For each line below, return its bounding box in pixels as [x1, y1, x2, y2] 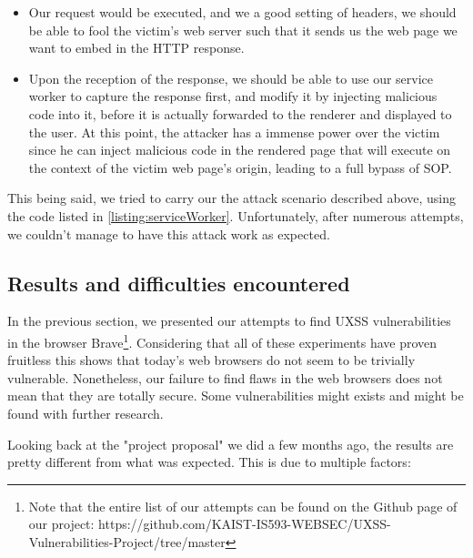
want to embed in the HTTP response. [28, 38, 245, 57]
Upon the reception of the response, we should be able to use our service [28, 68, 434, 87]
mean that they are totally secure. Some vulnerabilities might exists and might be [7, 386, 464, 405]
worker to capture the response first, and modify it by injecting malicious [28, 86, 438, 106]
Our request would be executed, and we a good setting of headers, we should [28, 3, 457, 21]
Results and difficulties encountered [7, 269, 350, 297]
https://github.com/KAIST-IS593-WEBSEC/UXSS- [98, 514, 391, 533]
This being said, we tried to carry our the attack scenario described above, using [7, 188, 456, 208]
